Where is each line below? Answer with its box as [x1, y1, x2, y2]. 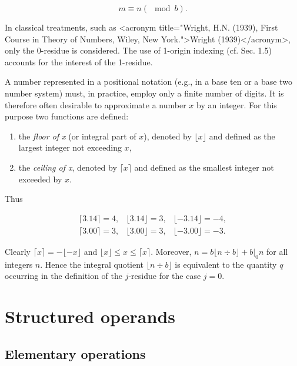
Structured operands [5, 304, 175, 328]
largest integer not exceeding [18, 141, 122, 154]
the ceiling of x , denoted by [18, 161, 117, 173]
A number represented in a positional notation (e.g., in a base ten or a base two [5, 75, 292, 88]
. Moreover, [151, 245, 192, 257]
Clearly [5, 245, 31, 257]
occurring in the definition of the [5, 269, 123, 282]
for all [266, 245, 288, 257]
